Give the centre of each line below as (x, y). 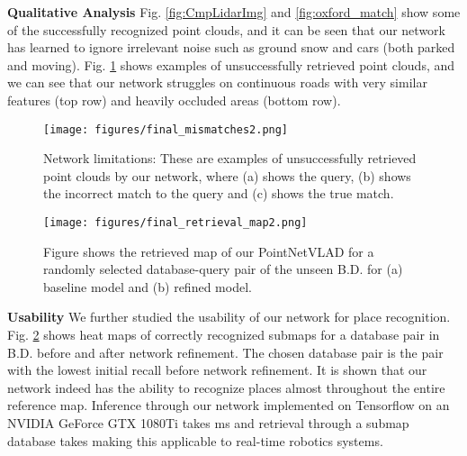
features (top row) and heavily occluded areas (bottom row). (174, 100)
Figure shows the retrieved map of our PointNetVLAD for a (209, 251)
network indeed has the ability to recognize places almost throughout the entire (226, 387)
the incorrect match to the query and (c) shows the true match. (219, 193)
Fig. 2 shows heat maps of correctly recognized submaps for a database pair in (224, 335)
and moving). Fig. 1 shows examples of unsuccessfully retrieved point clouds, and (231, 64)
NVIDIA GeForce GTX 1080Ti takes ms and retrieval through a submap (208, 423)
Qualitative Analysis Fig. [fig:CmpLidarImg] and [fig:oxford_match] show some (234, 12)
